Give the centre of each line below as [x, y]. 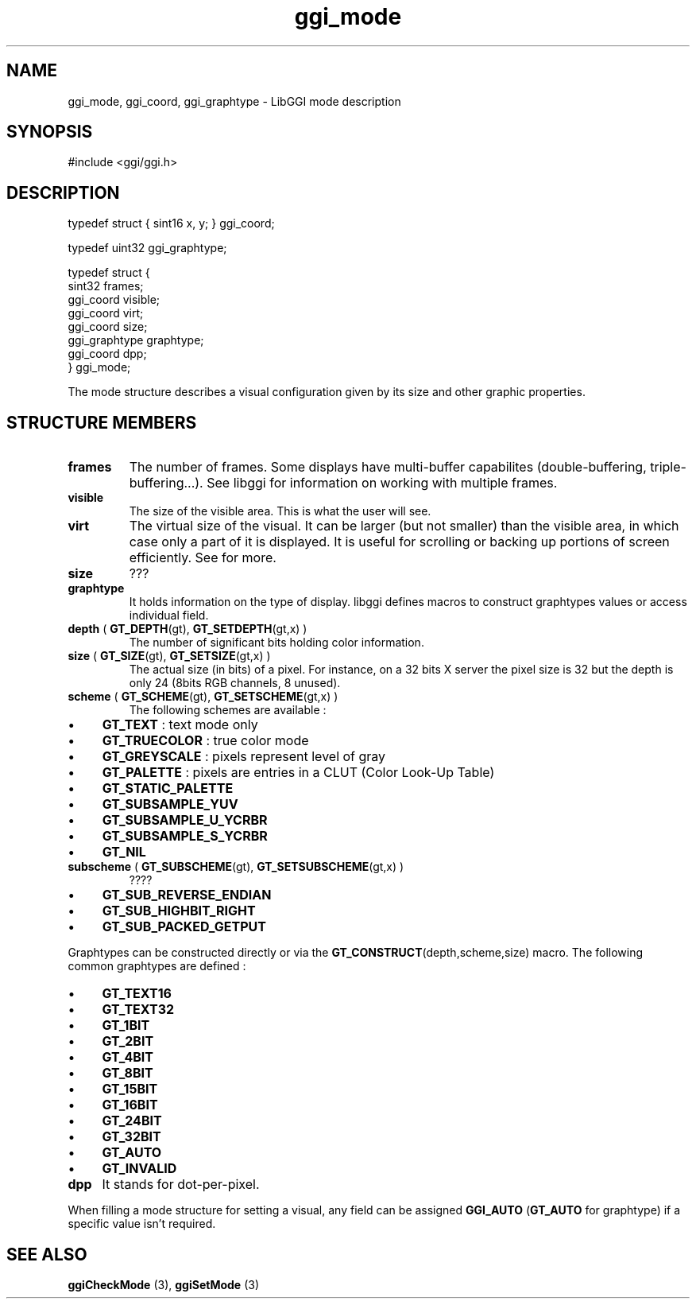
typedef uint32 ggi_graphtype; [147, 248]
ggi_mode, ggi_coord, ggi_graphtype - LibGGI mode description [234, 101]
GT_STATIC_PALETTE [168, 788]
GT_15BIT [130, 1089]
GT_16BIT [130, 1105]
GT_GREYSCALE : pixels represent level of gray [244, 757]
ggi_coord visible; [114, 300]
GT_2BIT [128, 1041]
